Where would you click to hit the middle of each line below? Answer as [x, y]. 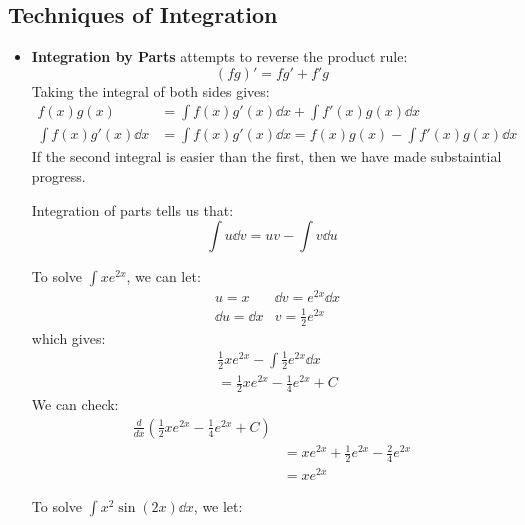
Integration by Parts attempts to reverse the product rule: [219, 56]
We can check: [75, 404]
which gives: [68, 337]
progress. [58, 176]
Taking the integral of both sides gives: [150, 90]
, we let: [218, 506]
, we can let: [163, 276]
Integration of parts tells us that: [132, 209]
